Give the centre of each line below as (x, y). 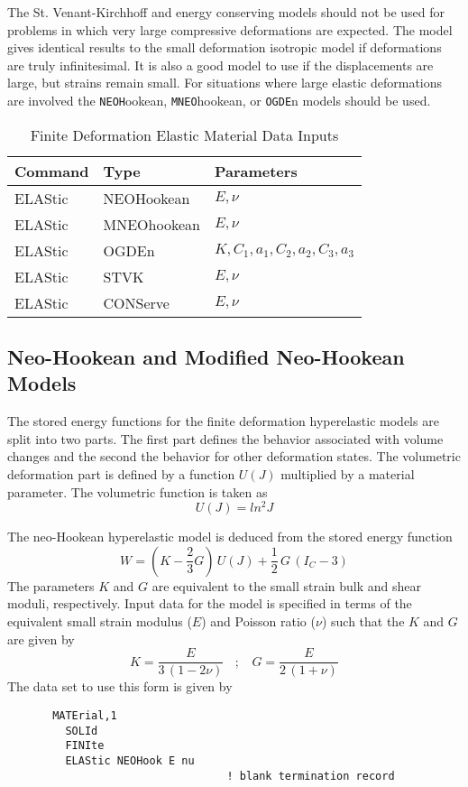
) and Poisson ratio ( (258, 621)
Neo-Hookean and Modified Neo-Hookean (206, 357)
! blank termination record (311, 776)
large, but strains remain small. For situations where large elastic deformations (225, 83)
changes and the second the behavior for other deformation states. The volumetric (234, 456)
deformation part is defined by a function (121, 474)
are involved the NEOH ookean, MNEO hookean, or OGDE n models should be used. (219, 100)
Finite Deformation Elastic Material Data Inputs (184, 134)
